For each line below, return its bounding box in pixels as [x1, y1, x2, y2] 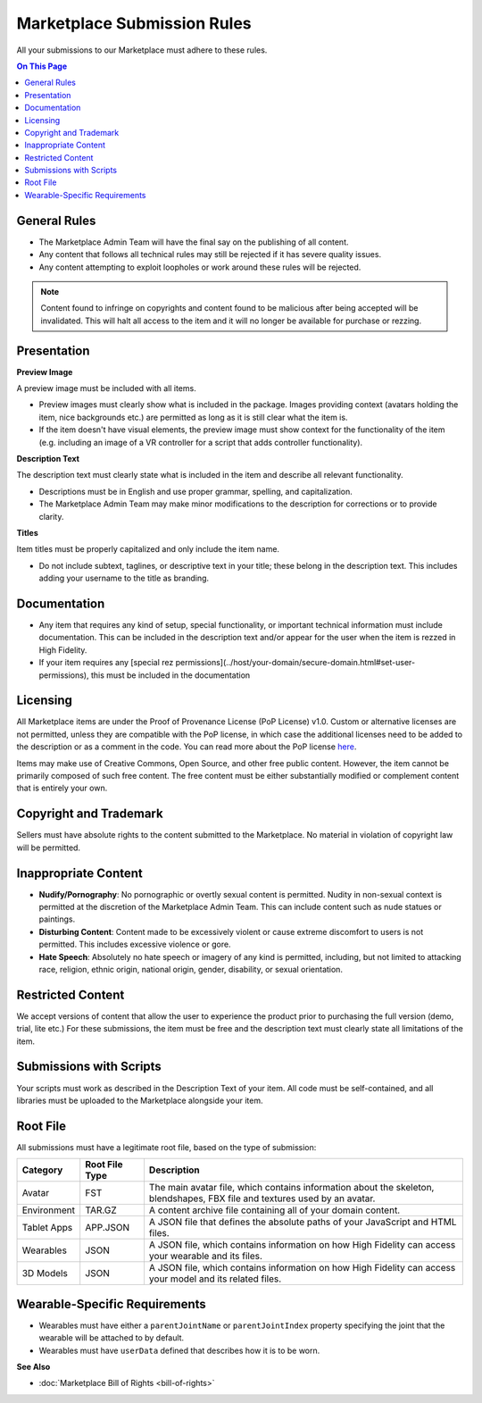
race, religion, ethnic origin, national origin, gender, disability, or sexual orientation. [38, 964, 344, 974]
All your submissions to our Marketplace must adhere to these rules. [16, 45, 268, 55]
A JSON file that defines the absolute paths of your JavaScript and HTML [148, 1215, 457, 1228]
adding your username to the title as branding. [38, 572, 210, 584]
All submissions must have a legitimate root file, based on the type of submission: [16, 1141, 317, 1152]
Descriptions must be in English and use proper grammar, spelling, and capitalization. [38, 486, 353, 497]
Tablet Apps [21, 1222, 73, 1234]
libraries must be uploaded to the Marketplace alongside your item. [16, 1095, 263, 1106]
